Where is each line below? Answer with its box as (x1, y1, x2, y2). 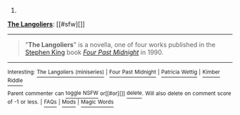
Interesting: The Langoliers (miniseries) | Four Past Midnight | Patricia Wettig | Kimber (7, 69, 221, 76)
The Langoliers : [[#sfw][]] (7, 20, 86, 28)
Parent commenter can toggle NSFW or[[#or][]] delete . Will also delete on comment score (7, 89, 231, 97)
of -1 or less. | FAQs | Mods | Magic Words (7, 99, 114, 106)
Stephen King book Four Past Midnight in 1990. (24, 48, 164, 56)
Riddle (7, 77, 24, 84)
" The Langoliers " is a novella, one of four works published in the (24, 41, 216, 49)
